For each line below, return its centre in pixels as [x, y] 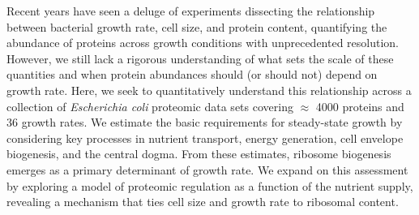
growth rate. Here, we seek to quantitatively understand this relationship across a [209, 90]
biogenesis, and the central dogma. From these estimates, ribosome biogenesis [199, 154]
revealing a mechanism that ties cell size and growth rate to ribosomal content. [203, 202]
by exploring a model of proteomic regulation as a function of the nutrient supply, [210, 185]
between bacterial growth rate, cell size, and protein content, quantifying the [197, 26]
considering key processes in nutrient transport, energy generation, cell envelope [205, 138]
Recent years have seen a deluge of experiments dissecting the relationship [191, 11]
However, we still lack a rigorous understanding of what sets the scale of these [200, 58]
